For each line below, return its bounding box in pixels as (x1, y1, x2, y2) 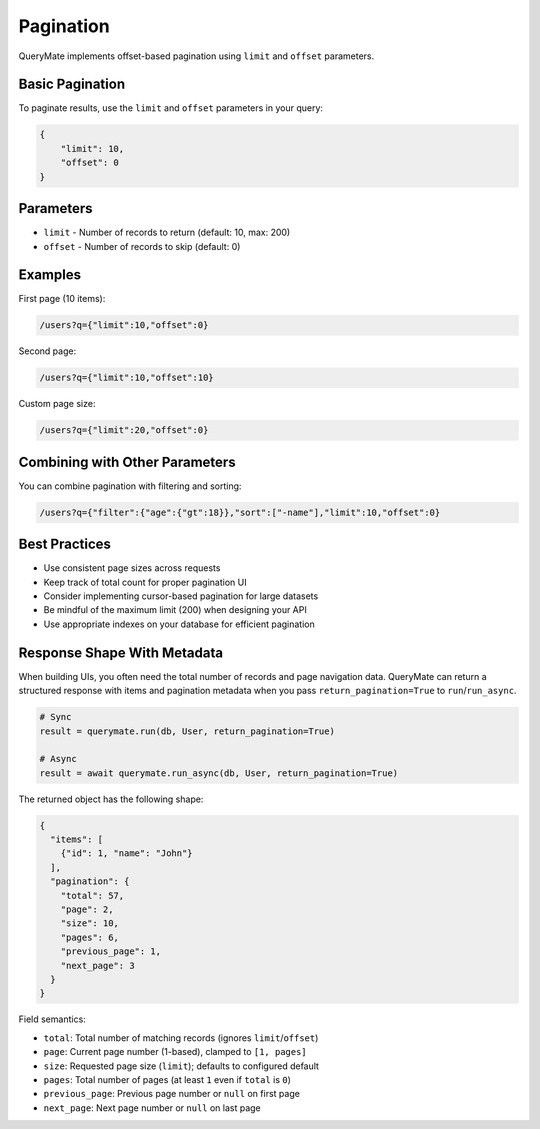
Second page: (18, 345, 77, 357)
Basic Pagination (18, 76, 125, 93)
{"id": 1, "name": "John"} (60, 848, 194, 859)
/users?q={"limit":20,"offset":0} (39, 425, 209, 436)
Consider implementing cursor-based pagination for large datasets (43, 590, 319, 602)
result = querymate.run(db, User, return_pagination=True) (39, 725, 335, 737)
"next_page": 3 (60, 960, 135, 971)
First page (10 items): (18, 293, 106, 305)
